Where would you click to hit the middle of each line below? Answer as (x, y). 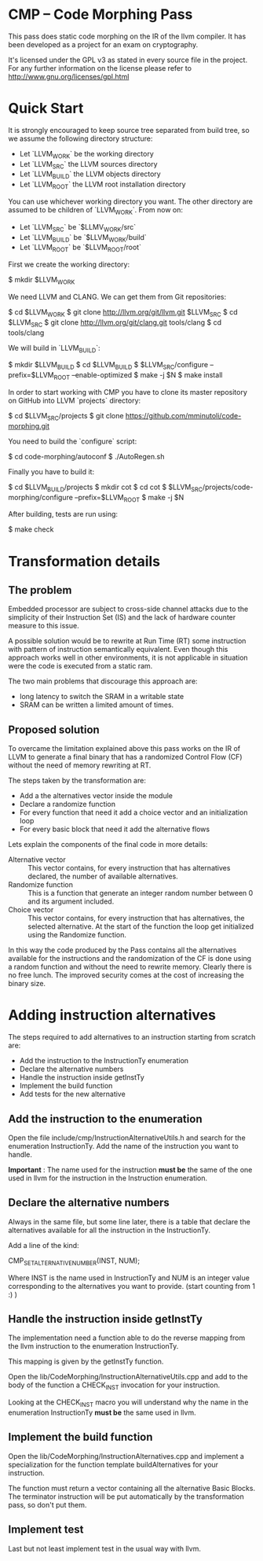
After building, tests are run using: (63, 514)
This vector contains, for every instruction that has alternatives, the (136, 919)
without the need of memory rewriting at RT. (80, 765)
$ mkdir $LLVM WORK (42, 281)
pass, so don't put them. (47, 1504)
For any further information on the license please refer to (100, 68)
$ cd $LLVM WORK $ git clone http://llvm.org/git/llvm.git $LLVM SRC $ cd (123, 313)
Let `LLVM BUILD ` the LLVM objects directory (90, 175)
